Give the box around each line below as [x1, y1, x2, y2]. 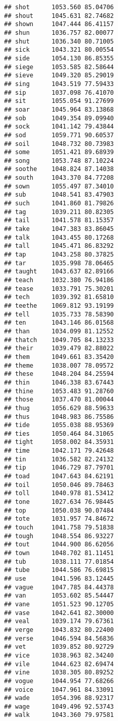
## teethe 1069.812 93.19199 [4, 302, 114, 309]
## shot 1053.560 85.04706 [4, 4, 114, 11]
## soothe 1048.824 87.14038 [4, 165, 114, 173]
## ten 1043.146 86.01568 [4, 319, 114, 327]
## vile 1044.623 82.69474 [4, 660, 114, 668]
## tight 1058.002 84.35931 [4, 438, 114, 446]
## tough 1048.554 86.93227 [4, 532, 114, 540]
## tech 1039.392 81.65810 [4, 293, 114, 301]
